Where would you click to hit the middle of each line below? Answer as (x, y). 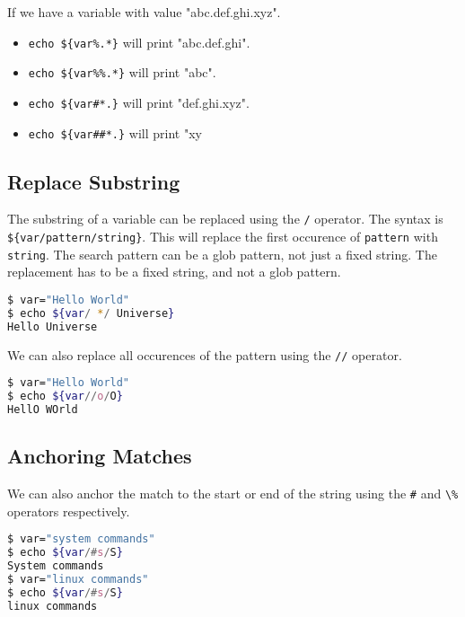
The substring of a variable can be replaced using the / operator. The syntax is (225, 219)
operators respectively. (69, 511)
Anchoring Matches (100, 456)
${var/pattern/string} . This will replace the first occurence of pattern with (223, 237)
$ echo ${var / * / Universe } (91, 313)
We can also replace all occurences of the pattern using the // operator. (205, 354)
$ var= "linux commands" (78, 579)
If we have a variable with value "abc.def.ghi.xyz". (144, 12)
